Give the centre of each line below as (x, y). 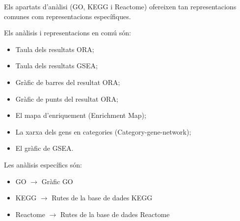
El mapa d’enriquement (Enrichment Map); (81, 115)
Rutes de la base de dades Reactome (115, 214)
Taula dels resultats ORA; (55, 49)
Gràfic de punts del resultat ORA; (67, 98)
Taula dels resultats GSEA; (56, 66)
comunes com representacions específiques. (67, 16)
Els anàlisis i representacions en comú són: (67, 33)
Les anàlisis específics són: (43, 164)
